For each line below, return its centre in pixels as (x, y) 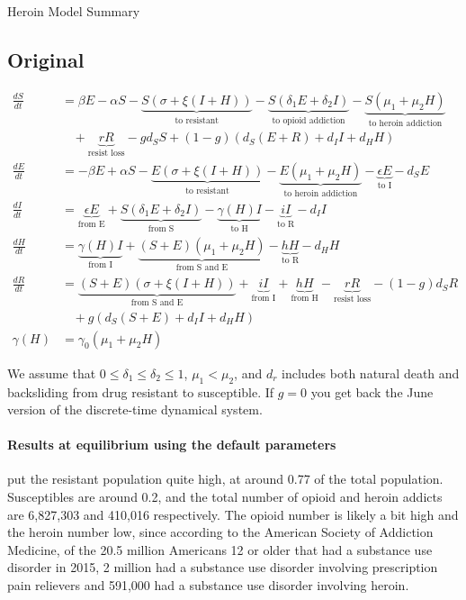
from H (305, 299)
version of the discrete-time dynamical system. (135, 409)
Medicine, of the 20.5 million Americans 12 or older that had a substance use (220, 549)
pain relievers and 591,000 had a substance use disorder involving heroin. (208, 585)
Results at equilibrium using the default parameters (172, 445)
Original (46, 59)
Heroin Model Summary (74, 11)
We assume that (52, 373)
